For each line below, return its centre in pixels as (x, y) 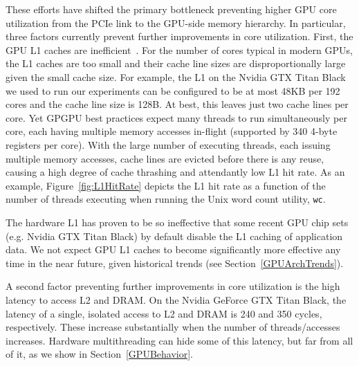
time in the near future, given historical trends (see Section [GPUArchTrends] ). (175, 263)
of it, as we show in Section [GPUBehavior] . (99, 354)
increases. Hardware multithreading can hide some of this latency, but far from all (179, 340)
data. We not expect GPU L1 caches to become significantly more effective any (173, 249)
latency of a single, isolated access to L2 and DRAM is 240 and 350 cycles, (164, 313)
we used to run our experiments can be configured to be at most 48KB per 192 (173, 90)
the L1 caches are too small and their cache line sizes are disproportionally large (176, 63)
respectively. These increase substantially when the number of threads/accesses (173, 327)
